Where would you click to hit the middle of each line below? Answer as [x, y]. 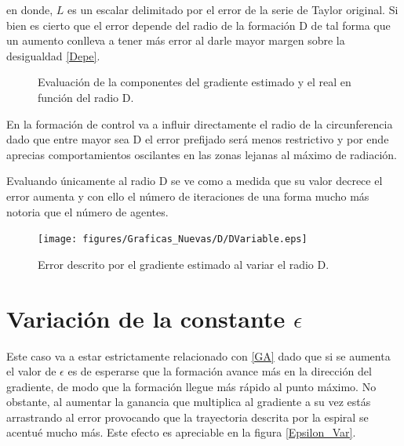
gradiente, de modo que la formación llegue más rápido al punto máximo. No [191, 386]
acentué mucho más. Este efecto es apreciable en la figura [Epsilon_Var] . [181, 432]
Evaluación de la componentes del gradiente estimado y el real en [195, 82]
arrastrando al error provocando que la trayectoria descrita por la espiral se [187, 417]
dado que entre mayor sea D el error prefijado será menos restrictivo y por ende [198, 139]
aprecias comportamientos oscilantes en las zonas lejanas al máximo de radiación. [202, 154]
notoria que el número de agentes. [87, 211]
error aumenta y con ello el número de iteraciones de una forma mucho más [188, 196]
